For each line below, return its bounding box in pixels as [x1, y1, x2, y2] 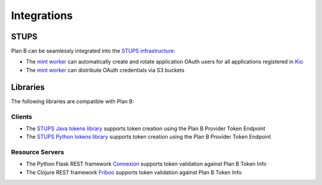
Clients [11, 112, 32, 121]
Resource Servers [11, 148, 64, 156]
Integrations [11, 9, 73, 22]
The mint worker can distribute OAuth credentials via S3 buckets [26, 66, 185, 74]
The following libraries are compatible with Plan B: [11, 98, 134, 105]
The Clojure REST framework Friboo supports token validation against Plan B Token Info [26, 168, 241, 175]
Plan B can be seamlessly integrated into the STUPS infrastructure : [11, 48, 176, 55]
